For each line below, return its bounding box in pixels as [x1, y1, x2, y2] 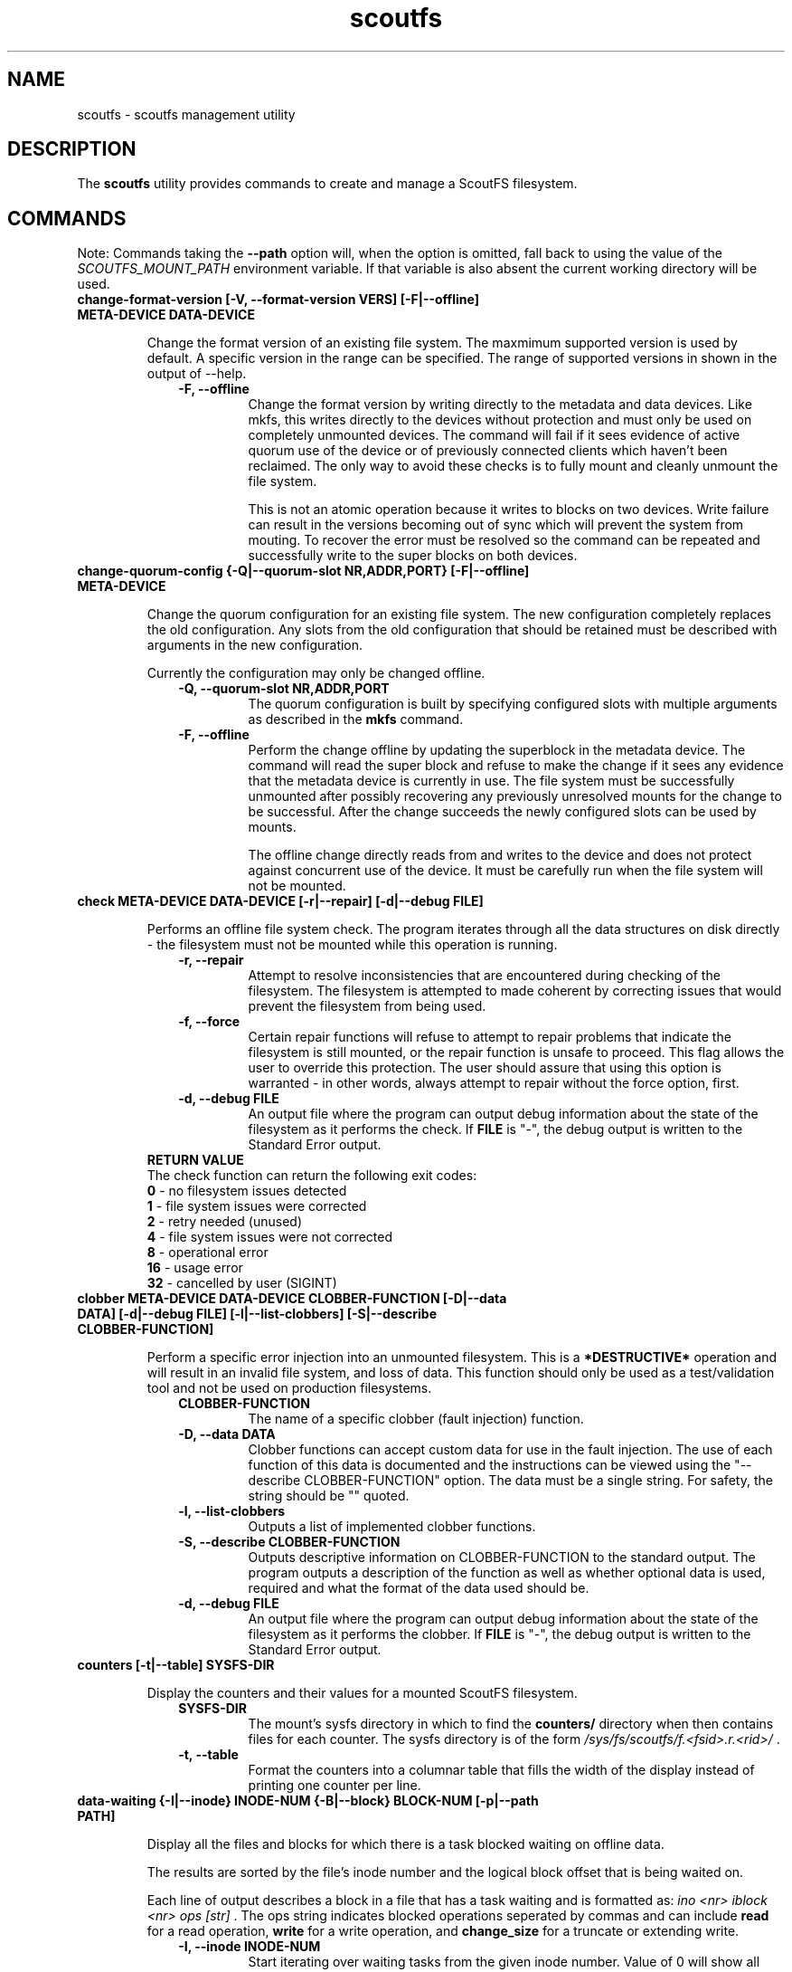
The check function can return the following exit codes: [146, 1167, 477, 1184]
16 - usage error [146, 1260, 243, 1276]
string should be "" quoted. [248, 1488, 410, 1504]
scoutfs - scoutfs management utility [77, 106, 296, 122]
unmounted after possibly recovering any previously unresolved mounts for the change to [248, 788, 782, 805]
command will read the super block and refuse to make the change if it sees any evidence [248, 757, 784, 774]
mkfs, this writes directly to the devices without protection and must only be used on [248, 412, 752, 428]
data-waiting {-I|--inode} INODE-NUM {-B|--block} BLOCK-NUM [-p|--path [77, 1793, 539, 1809]
